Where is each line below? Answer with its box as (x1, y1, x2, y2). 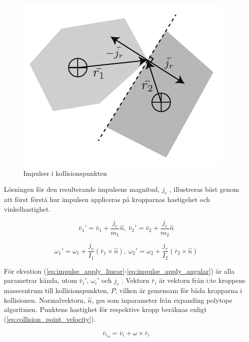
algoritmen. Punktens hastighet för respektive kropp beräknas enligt (4, 304, 207, 314)
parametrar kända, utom (4, 275, 77, 285)
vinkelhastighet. (4, 203, 51, 214)
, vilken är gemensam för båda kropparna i (115, 285, 242, 295)
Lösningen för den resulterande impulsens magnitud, (4, 184, 160, 194)
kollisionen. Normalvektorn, (4, 295, 86, 305)
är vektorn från (159, 275, 204, 285)
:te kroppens (208, 275, 246, 285)
